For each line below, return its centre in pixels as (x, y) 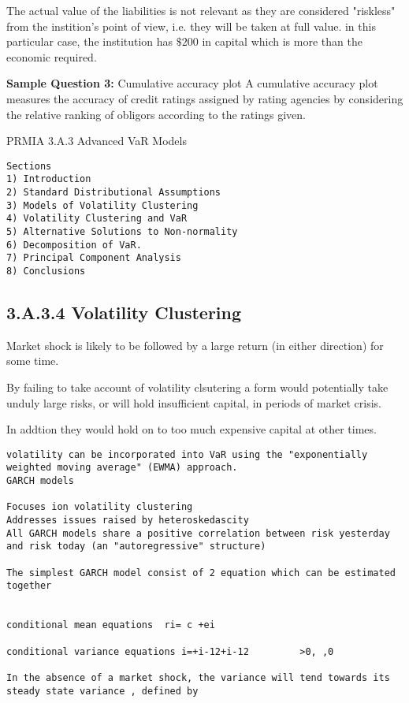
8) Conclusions (46, 271)
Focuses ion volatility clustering (100, 507)
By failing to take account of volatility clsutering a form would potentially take (197, 387)
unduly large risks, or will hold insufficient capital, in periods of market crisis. (194, 402)
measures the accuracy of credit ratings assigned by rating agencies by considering (205, 98)
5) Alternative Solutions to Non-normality (122, 232)
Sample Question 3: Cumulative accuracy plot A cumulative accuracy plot (192, 83)
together (29, 586)
